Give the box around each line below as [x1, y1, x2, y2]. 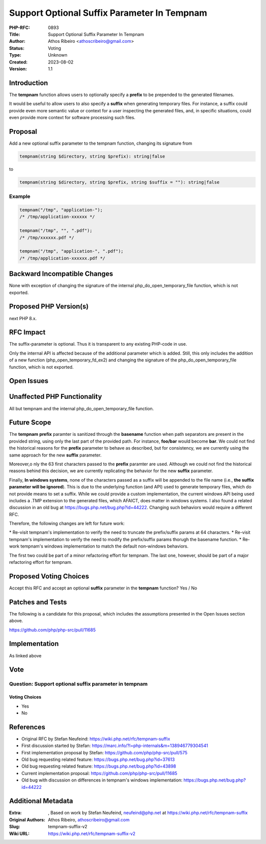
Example [9, 193, 31, 200]
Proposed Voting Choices [9, 572, 89, 581]
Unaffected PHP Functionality [9, 392, 102, 401]
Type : [9, 52, 22, 58]
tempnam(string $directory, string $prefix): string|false [19, 153, 165, 159]
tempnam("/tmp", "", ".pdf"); [19, 228, 93, 233]
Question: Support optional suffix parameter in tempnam [9, 681, 148, 687]
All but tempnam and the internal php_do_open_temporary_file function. [9, 405, 154, 411]
